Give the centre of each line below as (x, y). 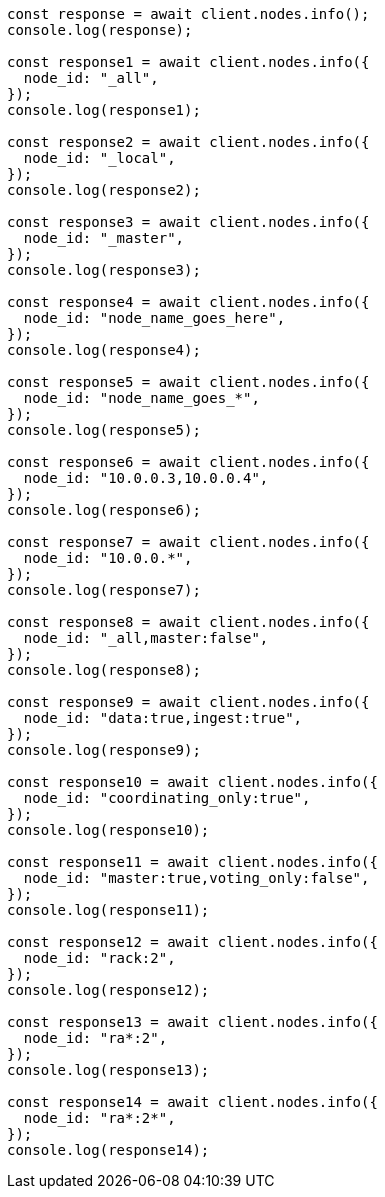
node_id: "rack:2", (99, 958)
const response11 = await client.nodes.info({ (192, 862)
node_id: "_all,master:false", (146, 638)
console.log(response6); (104, 510)
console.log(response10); (108, 830)
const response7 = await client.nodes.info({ (188, 542)
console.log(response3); (104, 270)
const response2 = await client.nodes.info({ (188, 142)
